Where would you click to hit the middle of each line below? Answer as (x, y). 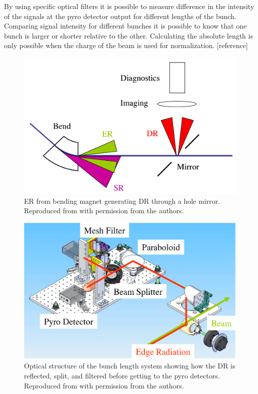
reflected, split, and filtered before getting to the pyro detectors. (122, 375)
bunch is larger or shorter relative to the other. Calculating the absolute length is (128, 35)
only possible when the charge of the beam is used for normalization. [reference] (126, 45)
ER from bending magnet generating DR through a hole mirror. (122, 201)
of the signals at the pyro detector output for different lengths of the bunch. (120, 16)
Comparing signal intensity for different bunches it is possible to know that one (125, 26)
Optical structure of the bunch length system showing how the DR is (130, 366)
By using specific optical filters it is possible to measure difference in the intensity (129, 6)
